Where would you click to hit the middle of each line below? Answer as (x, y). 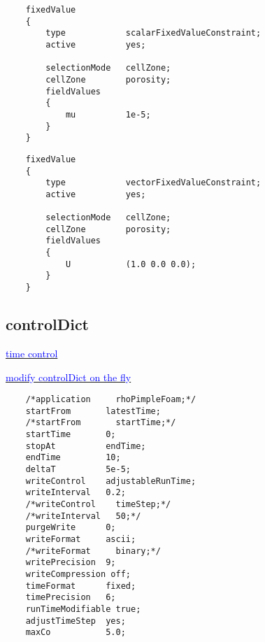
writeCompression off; (78, 574)
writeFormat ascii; (81, 540)
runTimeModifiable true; (83, 609)
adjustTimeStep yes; (76, 621)
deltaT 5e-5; (78, 470)
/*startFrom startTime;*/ (101, 423)
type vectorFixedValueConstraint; (153, 183)
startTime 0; (71, 435)
